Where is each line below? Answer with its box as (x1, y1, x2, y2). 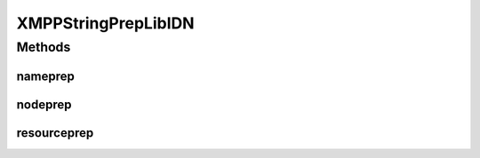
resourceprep (16, 125, 94, 140)
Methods (16, 39, 71, 55)
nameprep (16, 68, 75, 83)
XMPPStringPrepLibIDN (16, 13, 195, 33)
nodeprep (16, 97, 72, 112)
